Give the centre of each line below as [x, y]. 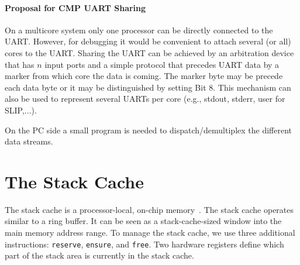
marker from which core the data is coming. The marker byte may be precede [144, 76]
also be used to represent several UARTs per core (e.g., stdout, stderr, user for [145, 99]
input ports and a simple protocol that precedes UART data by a [162, 64]
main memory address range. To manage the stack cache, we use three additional [150, 233]
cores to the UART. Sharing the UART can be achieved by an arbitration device [149, 52]
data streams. [29, 141]
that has [20, 64]
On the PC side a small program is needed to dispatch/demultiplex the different [148, 130]
